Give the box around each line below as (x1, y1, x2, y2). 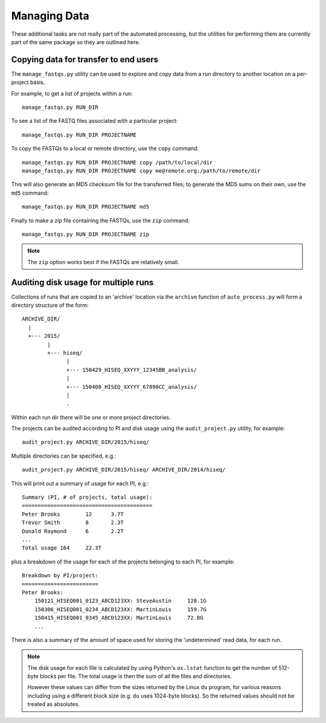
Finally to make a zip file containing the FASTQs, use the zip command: (11, 216, 190, 224)
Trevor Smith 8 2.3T (22, 519, 124, 526)
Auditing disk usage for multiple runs (11, 277, 154, 287)
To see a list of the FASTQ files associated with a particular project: (11, 117, 178, 125)
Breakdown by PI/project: (22, 572, 99, 579)
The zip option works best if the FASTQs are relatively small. (27, 258, 179, 265)
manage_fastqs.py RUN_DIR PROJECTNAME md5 (22, 203, 150, 210)
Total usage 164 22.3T (22, 545, 102, 551)
